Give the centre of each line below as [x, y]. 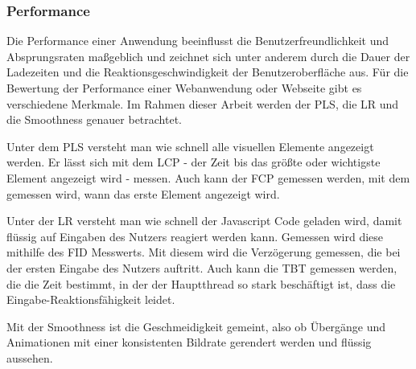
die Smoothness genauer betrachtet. [95, 119]
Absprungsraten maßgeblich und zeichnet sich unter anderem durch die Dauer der [208, 56]
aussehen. [30, 357]
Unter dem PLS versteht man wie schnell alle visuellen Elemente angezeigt [190, 146]
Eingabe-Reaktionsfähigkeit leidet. [91, 299]
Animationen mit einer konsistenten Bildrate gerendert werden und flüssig [189, 342]
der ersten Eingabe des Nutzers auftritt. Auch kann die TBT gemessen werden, [202, 267]
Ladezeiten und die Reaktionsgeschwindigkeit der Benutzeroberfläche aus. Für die [208, 72]
